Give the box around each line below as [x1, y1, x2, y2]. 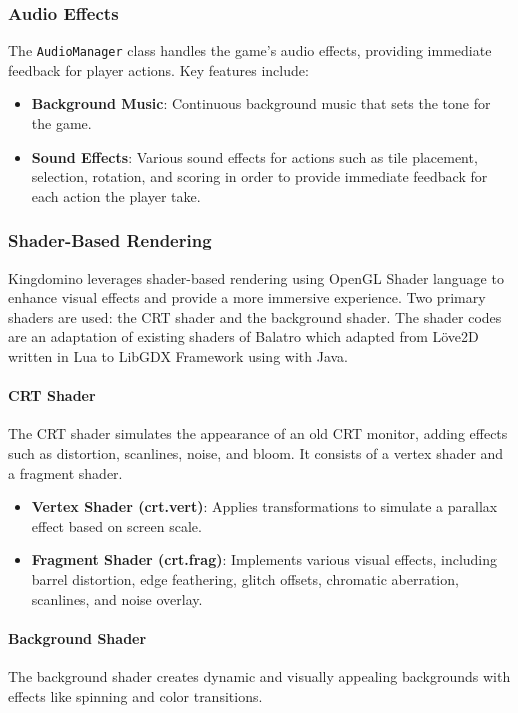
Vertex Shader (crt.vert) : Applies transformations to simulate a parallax [31, 496, 498, 517]
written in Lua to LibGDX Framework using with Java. [8, 346, 349, 367]
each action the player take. [31, 185, 201, 206]
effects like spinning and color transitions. [8, 685, 263, 706]
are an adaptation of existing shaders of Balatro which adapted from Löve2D [8, 326, 479, 347]
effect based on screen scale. [31, 515, 202, 536]
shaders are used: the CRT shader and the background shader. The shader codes [8, 306, 502, 327]
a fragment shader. [8, 462, 123, 483]
